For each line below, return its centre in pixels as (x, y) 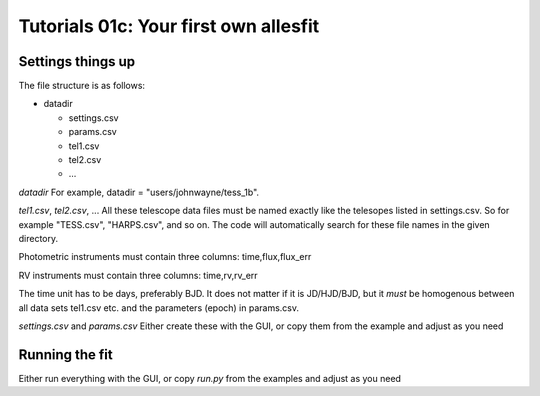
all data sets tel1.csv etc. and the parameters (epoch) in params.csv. (159, 307)
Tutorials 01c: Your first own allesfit (169, 26)
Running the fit (66, 354)
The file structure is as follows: (81, 86)
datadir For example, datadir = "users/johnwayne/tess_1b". (139, 192)
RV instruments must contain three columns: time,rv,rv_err (138, 275)
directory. (38, 238)
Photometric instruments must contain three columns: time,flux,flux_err (165, 257)
